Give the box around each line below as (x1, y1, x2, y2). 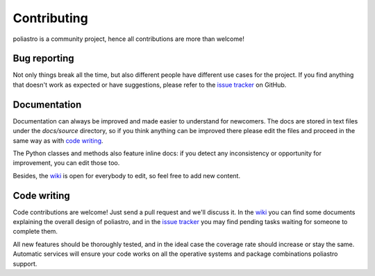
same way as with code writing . (12, 136, 103, 145)
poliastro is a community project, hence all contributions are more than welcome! (12, 35, 244, 43)
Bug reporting (12, 53, 74, 64)
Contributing (12, 10, 88, 26)
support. (12, 259, 37, 268)
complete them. (12, 227, 58, 236)
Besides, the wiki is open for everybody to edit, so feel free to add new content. (12, 171, 241, 180)
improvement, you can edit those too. (12, 159, 120, 167)
